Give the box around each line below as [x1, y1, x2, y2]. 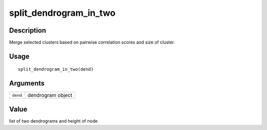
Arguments [9, 79, 45, 87]
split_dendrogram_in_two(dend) [18, 67, 94, 72]
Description [9, 26, 46, 35]
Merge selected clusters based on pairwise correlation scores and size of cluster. [9, 40, 175, 45]
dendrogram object [27, 92, 73, 99]
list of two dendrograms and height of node [9, 118, 98, 124]
